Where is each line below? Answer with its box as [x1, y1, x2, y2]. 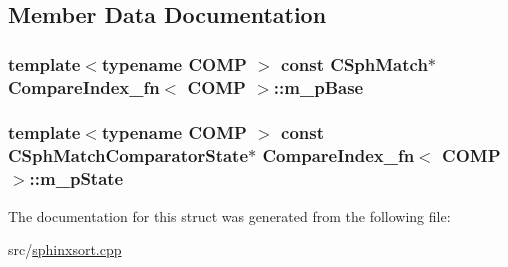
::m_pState [29, 166, 124, 191]
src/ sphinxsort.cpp [8, 239, 122, 260]
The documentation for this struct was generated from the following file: [8, 205, 451, 226]
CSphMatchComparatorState [8, 143, 249, 168]
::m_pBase [273, 74, 364, 99]
